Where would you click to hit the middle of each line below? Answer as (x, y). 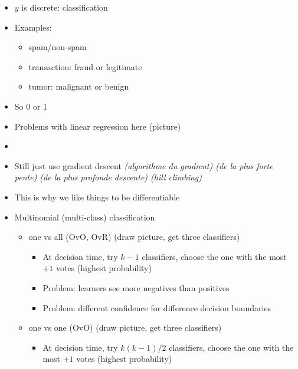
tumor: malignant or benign (79, 86)
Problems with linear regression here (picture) (98, 126)
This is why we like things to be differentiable (97, 197)
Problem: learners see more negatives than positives (136, 287)
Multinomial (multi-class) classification (85, 217)
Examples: (33, 27)
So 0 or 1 (31, 106)
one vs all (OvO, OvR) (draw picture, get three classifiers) (134, 237)
